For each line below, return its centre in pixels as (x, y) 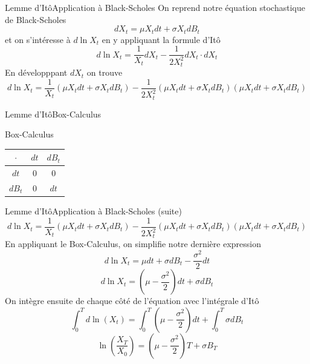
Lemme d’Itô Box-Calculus (53, 114)
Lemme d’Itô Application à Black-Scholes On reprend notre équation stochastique (155, 7)
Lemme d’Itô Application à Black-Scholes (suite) (93, 211)
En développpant (36, 72)
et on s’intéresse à (38, 39)
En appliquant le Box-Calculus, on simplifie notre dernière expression (133, 244)
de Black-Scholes (36, 19)
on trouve (105, 72)
